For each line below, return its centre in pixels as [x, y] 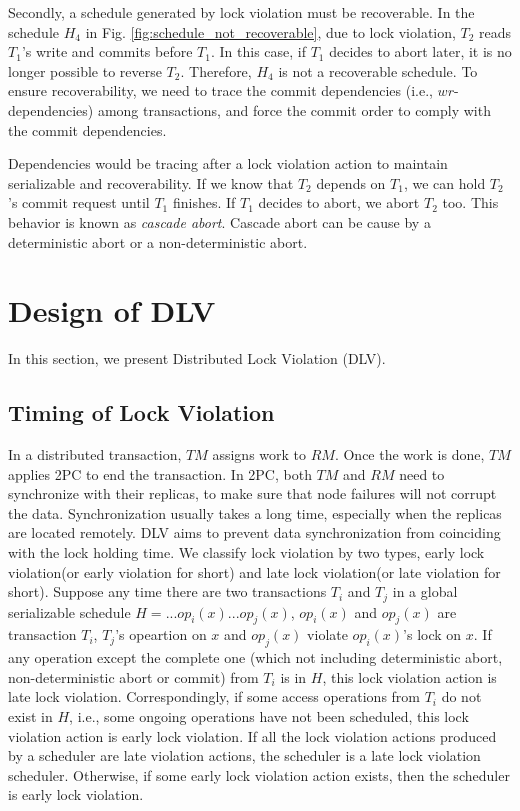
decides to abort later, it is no [420, 51]
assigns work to [259, 454]
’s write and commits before [107, 51]
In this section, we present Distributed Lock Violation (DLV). [197, 358]
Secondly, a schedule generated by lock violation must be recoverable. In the [241, 12]
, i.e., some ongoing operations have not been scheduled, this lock [269, 716]
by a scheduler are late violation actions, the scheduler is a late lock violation [244, 755]
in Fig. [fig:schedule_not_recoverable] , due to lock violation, [270, 31]
